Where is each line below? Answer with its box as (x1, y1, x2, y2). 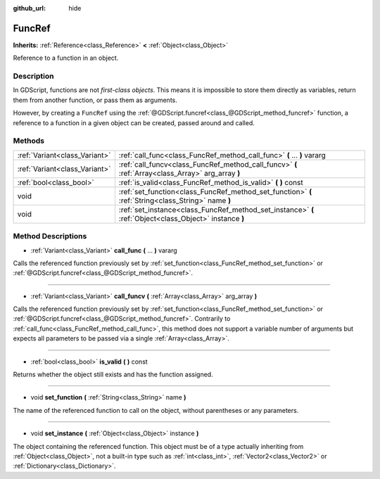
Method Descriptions (13, 231, 87, 241)
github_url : (13, 4, 46, 12)
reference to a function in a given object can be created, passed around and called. (13, 118, 255, 127)
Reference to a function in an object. (13, 53, 119, 63)
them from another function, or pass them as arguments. (13, 96, 177, 104)
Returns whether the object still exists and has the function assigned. (13, 370, 214, 379)
